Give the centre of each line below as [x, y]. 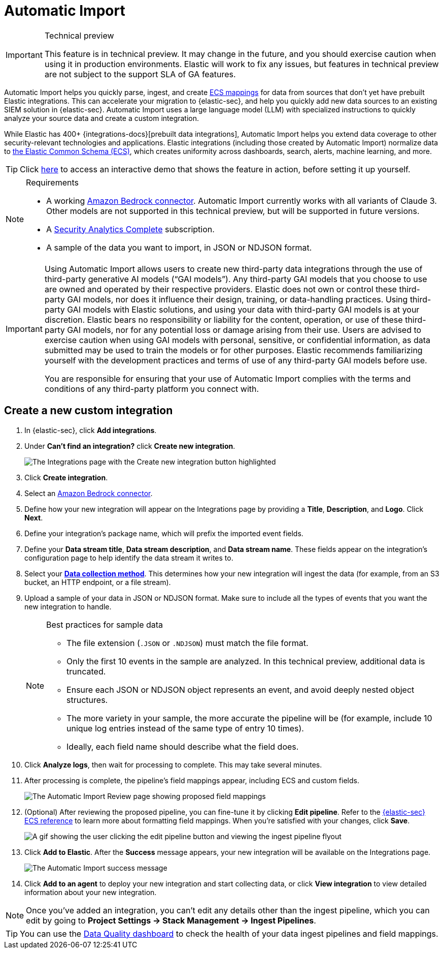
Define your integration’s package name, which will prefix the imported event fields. [164, 533]
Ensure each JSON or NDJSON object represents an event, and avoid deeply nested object [241, 689]
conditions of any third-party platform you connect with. [152, 389]
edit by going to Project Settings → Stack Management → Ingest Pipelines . [171, 920]
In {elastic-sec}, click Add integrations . [91, 430]
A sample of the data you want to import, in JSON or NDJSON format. [179, 247]
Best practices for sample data [105, 624]
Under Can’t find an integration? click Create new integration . [130, 446]
